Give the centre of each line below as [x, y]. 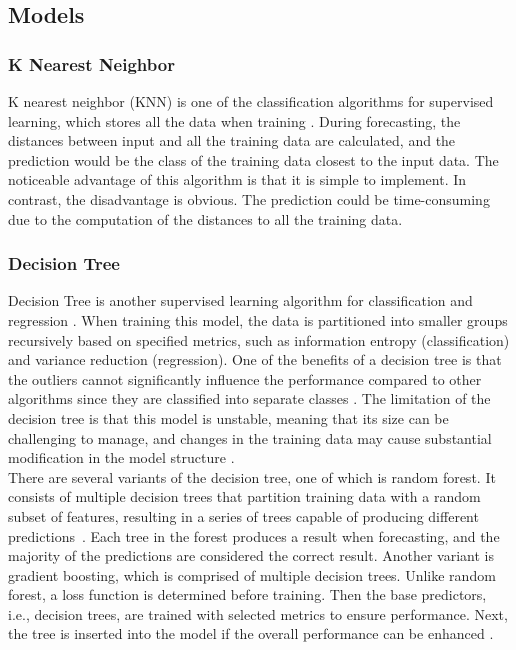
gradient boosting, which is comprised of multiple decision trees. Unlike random [252, 574]
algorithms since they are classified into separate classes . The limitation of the [249, 398]
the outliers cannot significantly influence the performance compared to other [245, 378]
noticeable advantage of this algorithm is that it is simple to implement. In [237, 179]
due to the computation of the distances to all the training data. [205, 218]
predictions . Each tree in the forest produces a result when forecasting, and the [254, 535]
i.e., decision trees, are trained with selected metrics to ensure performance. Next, [258, 613]
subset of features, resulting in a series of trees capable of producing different [243, 515]
